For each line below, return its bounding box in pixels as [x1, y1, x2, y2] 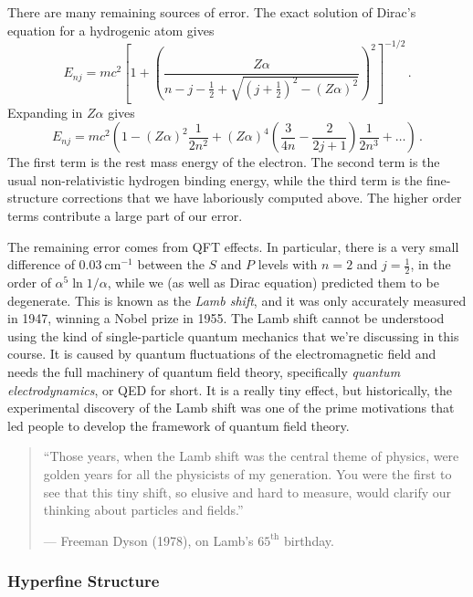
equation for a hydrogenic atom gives [7, 20, 215, 39]
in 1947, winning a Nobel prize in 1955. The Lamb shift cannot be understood [7, 309, 445, 328]
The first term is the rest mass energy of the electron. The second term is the [7, 152, 440, 172]
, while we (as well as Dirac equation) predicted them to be [107, 273, 439, 292]
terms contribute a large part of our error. [7, 206, 243, 225]
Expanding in [7, 102, 83, 121]
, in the [410, 255, 451, 274]
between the [137, 255, 205, 274]
